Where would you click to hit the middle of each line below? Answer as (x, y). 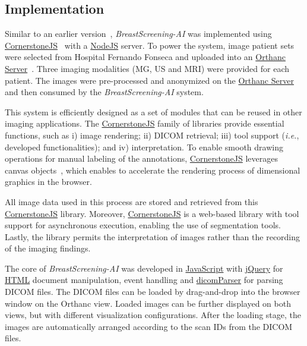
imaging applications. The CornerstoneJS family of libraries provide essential (145, 123)
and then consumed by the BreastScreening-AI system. (104, 92)
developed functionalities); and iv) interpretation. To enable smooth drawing (144, 147)
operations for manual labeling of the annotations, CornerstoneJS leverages (142, 158)
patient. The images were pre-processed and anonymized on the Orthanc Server (149, 80)
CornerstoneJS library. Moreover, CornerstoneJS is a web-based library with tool (152, 213)
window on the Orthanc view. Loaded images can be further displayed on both (148, 303)
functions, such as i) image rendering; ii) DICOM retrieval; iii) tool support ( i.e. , (152, 135)
